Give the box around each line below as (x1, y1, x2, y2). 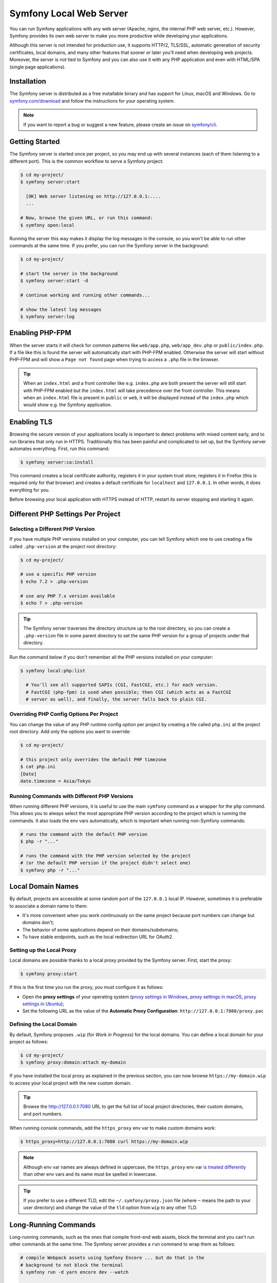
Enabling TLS (9, 418, 53, 426)
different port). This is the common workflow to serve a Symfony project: (9, 158, 164, 164)
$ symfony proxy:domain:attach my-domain (20, 1060, 126, 1065)
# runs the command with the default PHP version (20, 831, 148, 837)
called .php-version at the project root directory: (9, 543, 117, 549)
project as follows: (9, 1038, 49, 1044)
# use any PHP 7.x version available (20, 593, 115, 599)
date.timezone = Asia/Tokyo (20, 778, 91, 784)
